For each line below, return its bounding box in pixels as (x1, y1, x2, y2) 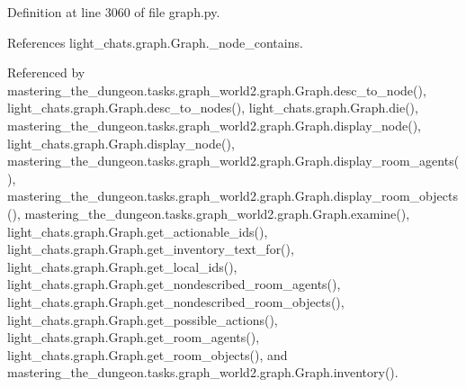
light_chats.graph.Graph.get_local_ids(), (7, 257, 237, 275)
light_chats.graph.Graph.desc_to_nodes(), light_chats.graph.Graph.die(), (7, 98, 418, 117)
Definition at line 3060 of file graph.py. (7, 3, 220, 21)
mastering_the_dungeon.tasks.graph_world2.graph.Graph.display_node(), (7, 115, 421, 134)
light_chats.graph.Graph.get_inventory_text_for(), (7, 239, 294, 258)
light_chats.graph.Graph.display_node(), (7, 133, 235, 152)
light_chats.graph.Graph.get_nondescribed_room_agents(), (7, 275, 341, 293)
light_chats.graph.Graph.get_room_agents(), (7, 328, 260, 347)
